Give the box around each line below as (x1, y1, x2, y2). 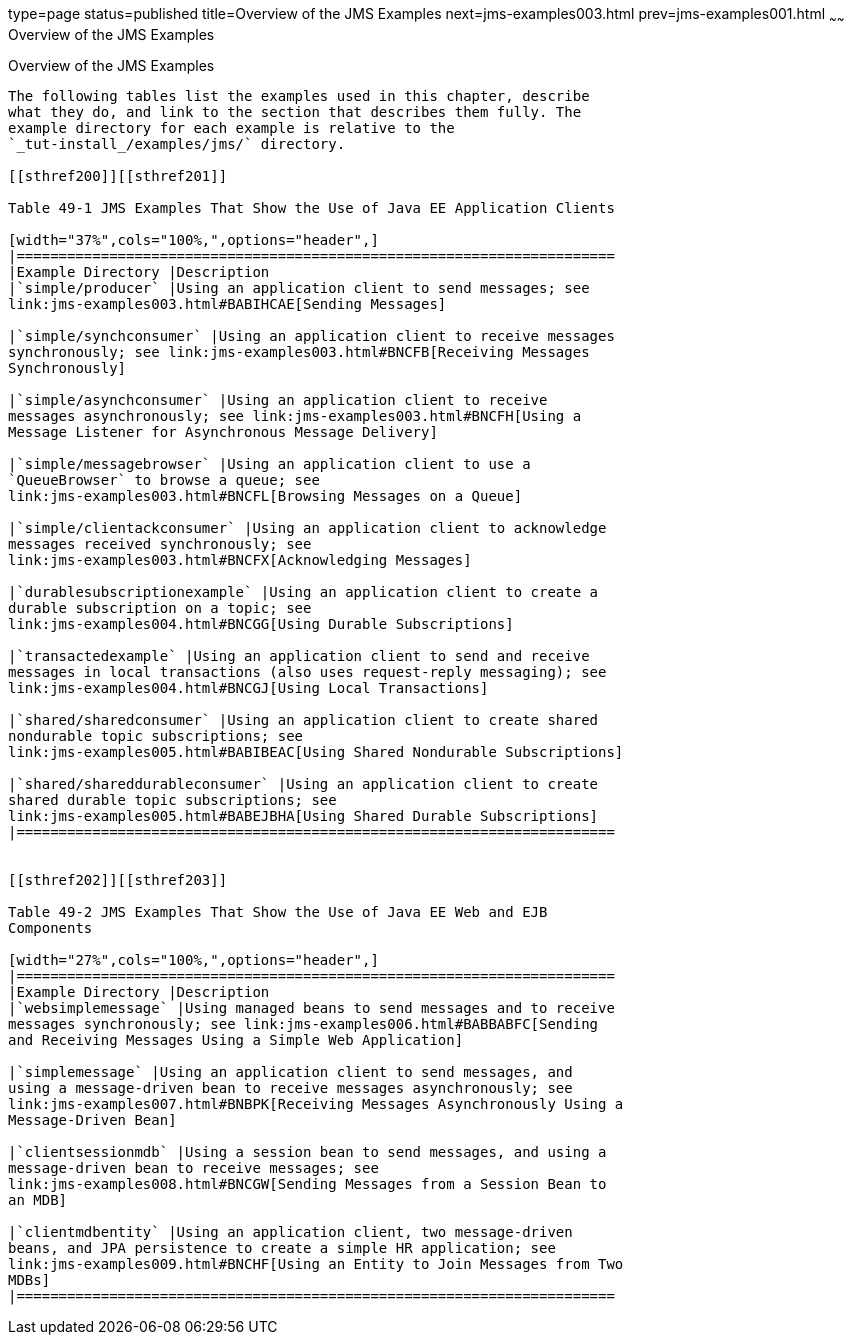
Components (8, 919, 93, 936)
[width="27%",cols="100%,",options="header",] (8, 951, 379, 968)
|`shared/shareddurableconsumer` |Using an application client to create (8, 775, 599, 792)
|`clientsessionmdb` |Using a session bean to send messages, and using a (8, 1143, 607, 1160)
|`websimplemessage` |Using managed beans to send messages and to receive (8, 999, 615, 1016)
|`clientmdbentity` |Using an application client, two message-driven (8, 1223, 573, 1240)
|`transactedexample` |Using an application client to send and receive (8, 647, 590, 664)
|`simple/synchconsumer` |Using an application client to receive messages (8, 327, 615, 344)
